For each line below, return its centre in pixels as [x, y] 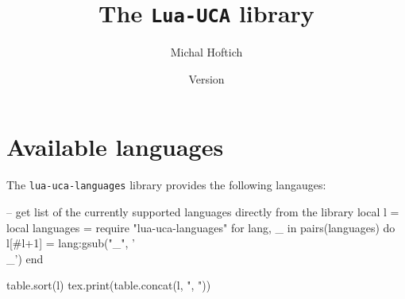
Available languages [115, 147]
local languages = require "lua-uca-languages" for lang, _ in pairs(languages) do [201, 227]
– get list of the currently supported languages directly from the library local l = [203, 212]
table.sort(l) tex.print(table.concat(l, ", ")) [109, 285]
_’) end [25, 258]
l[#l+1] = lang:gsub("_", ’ [71, 243]
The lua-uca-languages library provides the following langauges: [166, 185]
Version [206, 78]
